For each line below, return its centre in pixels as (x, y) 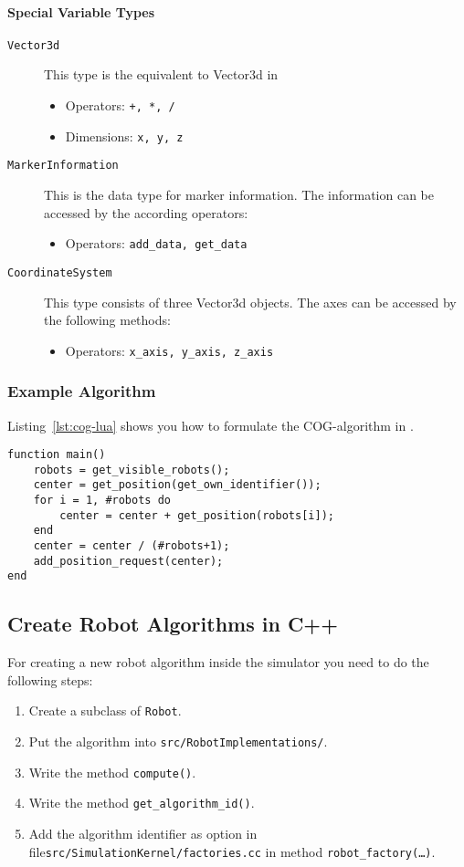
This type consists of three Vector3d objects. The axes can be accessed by (250, 302)
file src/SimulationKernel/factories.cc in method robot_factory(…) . (232, 851)
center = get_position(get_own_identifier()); (177, 485)
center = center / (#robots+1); (132, 546)
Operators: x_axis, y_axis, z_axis (169, 350)
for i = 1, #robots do (102, 501)
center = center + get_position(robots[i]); (197, 515)
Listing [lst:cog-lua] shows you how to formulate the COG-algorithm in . (211, 425)
